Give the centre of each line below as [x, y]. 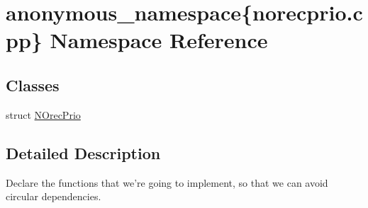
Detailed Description [83, 152]
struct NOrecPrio [43, 114]
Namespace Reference [159, 40]
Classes [33, 85]
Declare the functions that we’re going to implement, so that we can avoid [167, 182]
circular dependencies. [54, 196]
